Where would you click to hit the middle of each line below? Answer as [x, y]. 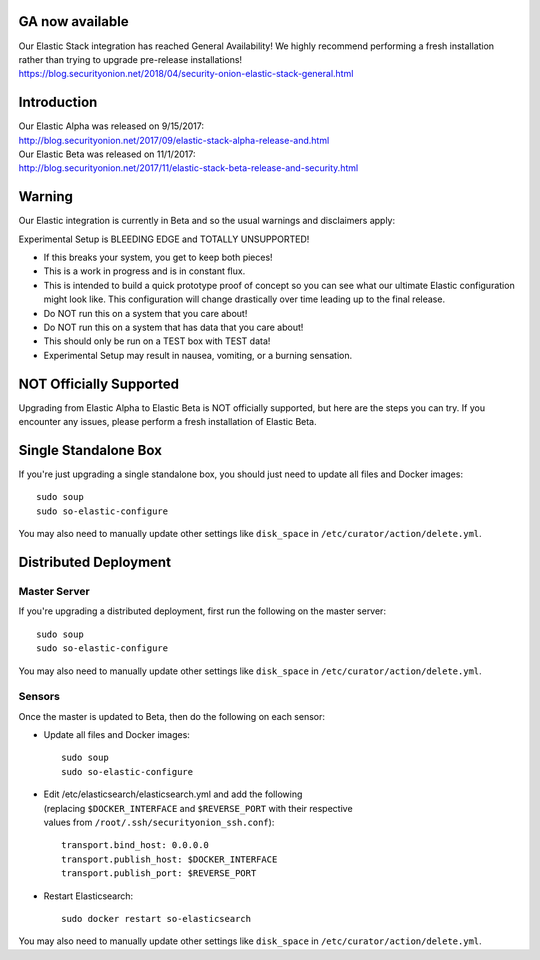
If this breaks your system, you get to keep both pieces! [158, 257]
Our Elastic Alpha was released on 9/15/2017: [111, 126]
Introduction [58, 102]
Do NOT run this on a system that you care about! [145, 313]
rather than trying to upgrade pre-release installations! [130, 59]
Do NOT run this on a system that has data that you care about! [173, 327]
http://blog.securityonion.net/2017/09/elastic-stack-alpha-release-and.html [174, 140]
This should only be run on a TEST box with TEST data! [157, 341]
